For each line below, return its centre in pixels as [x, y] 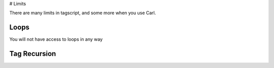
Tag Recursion [33, 54]
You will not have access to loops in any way [56, 39]
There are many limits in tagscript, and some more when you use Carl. [83, 13]
